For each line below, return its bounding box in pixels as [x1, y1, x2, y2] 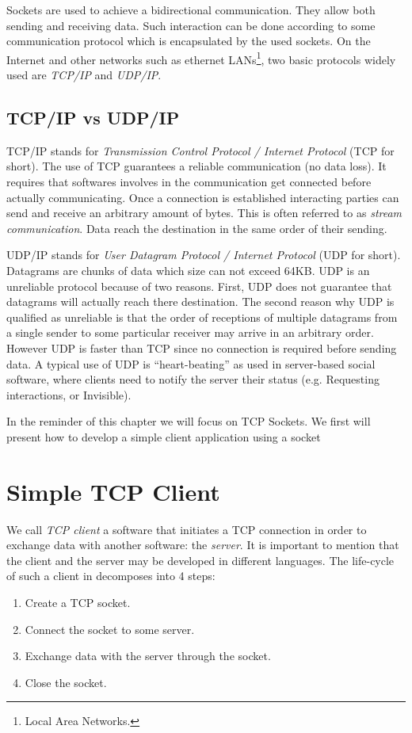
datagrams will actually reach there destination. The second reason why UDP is [6, 293, 395, 310]
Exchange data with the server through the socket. [25, 647, 271, 664]
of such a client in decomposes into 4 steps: [6, 567, 216, 584]
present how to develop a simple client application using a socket [6, 428, 321, 445]
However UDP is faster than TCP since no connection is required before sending [6, 339, 397, 356]
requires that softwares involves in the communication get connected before [6, 174, 372, 190]
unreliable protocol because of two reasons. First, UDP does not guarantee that [6, 277, 392, 294]
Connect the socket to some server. [25, 620, 195, 637]
